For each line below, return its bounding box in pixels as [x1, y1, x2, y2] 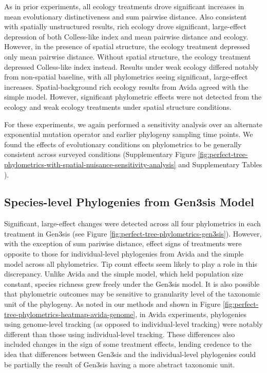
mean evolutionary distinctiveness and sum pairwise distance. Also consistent [4, 11, 247, 22]
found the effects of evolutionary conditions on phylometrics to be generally [4, 139, 242, 149]
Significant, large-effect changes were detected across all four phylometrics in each [4, 218, 261, 229]
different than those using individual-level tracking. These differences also [4, 328, 235, 339]
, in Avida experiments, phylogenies [135, 308, 247, 319]
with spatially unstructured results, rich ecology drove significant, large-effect [4, 21, 246, 32]
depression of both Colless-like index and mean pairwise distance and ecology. [4, 31, 249, 42]
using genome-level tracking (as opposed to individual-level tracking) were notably [4, 319, 263, 329]
